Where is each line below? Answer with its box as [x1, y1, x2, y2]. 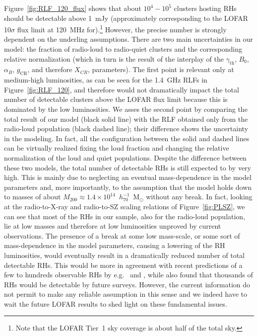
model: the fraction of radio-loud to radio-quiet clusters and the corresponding [4, 44, 243, 54]
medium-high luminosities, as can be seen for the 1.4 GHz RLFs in [4, 75, 207, 85]
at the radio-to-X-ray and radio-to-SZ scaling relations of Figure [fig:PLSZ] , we [4, 201, 245, 211]
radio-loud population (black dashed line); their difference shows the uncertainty [4, 123, 248, 134]
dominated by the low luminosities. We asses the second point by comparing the [4, 104, 248, 114]
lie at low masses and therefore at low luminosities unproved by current [4, 221, 221, 231]
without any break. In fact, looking [146, 191, 253, 202]
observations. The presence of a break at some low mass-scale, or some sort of [4, 230, 240, 241]
